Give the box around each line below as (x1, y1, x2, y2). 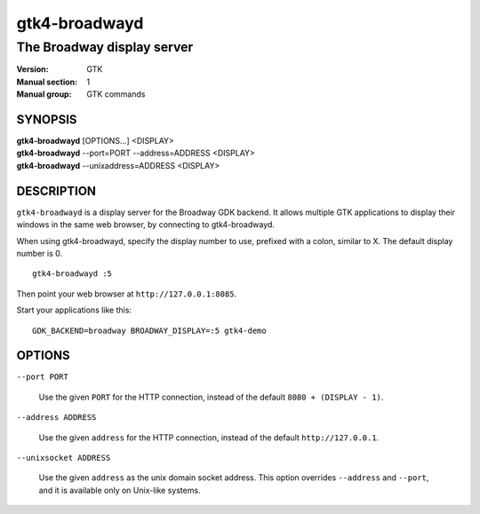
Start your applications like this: (16, 304, 132, 315)
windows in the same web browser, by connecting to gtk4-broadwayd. (16, 219, 276, 230)
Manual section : (16, 76, 78, 87)
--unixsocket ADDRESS (16, 453, 111, 463)
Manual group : (16, 89, 72, 99)
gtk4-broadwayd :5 (32, 269, 113, 279)
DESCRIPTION (16, 183, 97, 199)
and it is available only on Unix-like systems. (38, 485, 201, 495)
